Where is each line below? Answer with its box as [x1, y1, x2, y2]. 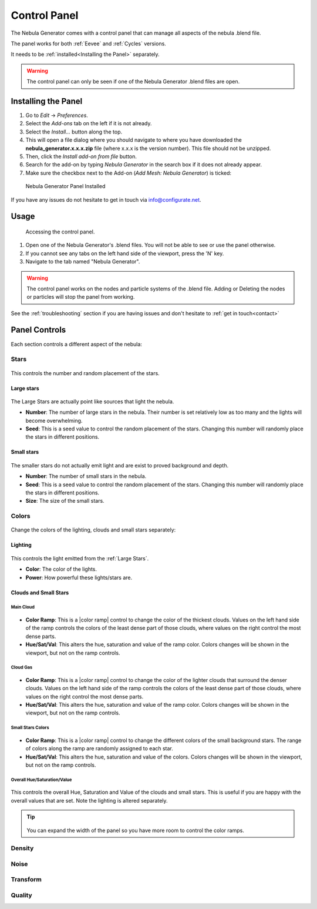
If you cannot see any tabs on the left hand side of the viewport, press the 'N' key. [25, 250, 224, 257]
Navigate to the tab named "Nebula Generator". [25, 258, 140, 265]
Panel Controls [11, 325, 66, 335]
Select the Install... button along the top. [25, 128, 123, 135]
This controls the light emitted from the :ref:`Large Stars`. [11, 554, 149, 562]
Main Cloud [11, 604, 35, 610]
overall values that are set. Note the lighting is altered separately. [11, 797, 168, 804]
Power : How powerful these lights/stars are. [25, 574, 133, 581]
